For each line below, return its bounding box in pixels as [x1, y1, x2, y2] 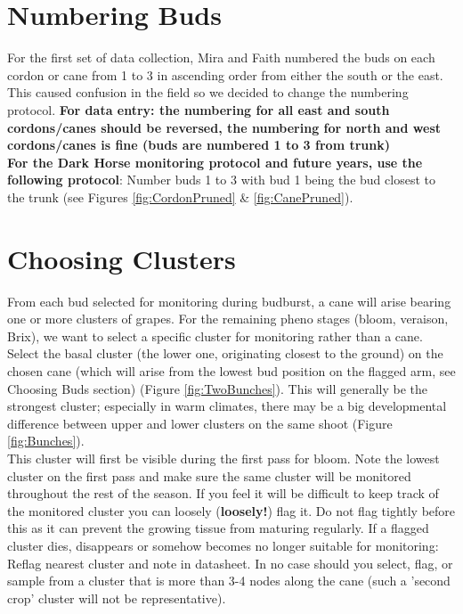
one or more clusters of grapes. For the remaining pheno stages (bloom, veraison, [7, 309, 449, 328]
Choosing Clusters [7, 240, 236, 276]
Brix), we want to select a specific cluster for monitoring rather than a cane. [7, 326, 423, 345]
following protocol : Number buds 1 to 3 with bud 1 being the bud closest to [7, 170, 435, 189]
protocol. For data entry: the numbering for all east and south [7, 100, 390, 119]
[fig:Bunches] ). [7, 431, 85, 450]
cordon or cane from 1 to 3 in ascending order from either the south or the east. [7, 65, 443, 84]
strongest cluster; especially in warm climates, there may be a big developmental [7, 397, 447, 415]
